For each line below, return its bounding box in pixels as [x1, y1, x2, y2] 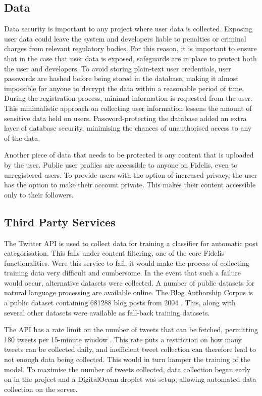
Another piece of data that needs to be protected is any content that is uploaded [4, 149, 254, 160]
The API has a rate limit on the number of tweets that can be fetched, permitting [4, 324, 258, 335]
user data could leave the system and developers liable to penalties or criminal [4, 33, 246, 44]
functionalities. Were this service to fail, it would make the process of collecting [4, 257, 249, 268]
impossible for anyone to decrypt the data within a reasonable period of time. [4, 83, 244, 93]
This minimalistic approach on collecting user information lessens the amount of [4, 102, 252, 113]
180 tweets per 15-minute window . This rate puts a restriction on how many [4, 334, 242, 344]
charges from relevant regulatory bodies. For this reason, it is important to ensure [4, 43, 257, 54]
